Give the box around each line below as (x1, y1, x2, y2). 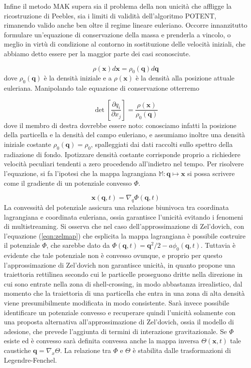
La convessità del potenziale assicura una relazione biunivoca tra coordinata (4, 202, 229, 212)
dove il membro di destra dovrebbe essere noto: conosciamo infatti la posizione (4, 120, 236, 130)
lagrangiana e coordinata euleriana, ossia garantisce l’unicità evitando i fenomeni (4, 211, 243, 222)
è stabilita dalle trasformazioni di (133, 345, 231, 355)
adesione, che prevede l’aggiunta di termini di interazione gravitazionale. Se (4, 326, 227, 336)
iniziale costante (4, 139, 51, 149)
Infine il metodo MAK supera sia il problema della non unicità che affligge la (4, 1, 232, 11)
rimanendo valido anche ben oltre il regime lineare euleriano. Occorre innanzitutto (4, 20, 248, 30)
